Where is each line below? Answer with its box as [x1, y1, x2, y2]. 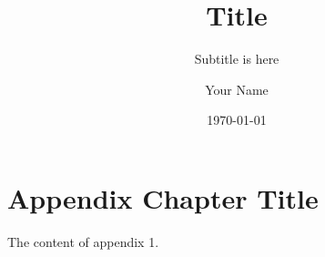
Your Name [205, 79, 269, 98]
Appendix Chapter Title [7, 179, 319, 216]
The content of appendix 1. [7, 231, 159, 251]
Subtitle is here [194, 49, 279, 68]
